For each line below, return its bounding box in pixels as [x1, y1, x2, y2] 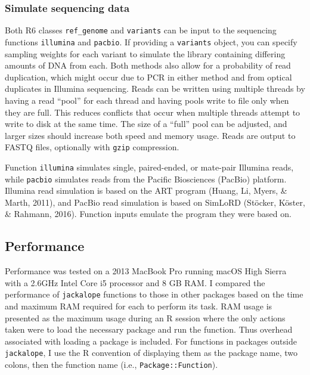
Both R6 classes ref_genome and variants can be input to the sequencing [5, 24, 277, 36]
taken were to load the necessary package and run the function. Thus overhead [5, 323, 293, 336]
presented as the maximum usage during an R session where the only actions [5, 311, 286, 324]
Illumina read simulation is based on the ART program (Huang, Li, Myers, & [5, 184, 287, 197]
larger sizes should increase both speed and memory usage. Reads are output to [5, 129, 296, 141]
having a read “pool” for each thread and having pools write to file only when [5, 94, 289, 106]
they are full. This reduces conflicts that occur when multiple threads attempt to [5, 106, 300, 118]
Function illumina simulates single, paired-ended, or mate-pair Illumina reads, [5, 160, 294, 173]
